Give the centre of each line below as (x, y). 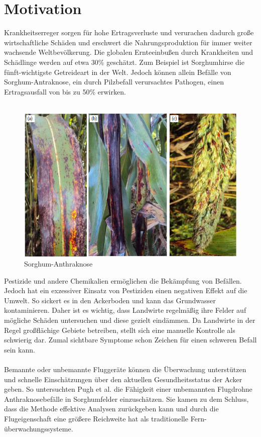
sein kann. (20, 349)
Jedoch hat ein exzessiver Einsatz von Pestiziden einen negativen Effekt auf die (126, 290)
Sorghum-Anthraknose (58, 264)
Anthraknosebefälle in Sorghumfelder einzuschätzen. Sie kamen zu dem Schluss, (126, 399)
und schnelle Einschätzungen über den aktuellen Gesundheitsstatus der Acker (123, 379)
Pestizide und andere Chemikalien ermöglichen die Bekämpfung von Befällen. (123, 280)
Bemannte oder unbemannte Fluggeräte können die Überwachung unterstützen (125, 369)
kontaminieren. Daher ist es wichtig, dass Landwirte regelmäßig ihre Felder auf (125, 310)
